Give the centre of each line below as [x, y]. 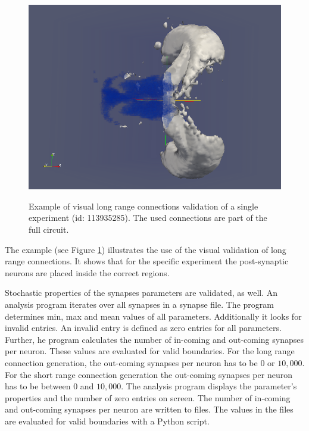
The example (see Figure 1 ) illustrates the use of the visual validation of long [146, 249]
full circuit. [49, 229]
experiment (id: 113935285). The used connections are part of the [148, 218]
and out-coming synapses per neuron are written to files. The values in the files [149, 409]
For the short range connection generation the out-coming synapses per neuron [149, 374]
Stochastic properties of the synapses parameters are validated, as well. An [141, 293]
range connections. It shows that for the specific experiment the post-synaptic [147, 261]
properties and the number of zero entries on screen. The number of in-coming [148, 397]
